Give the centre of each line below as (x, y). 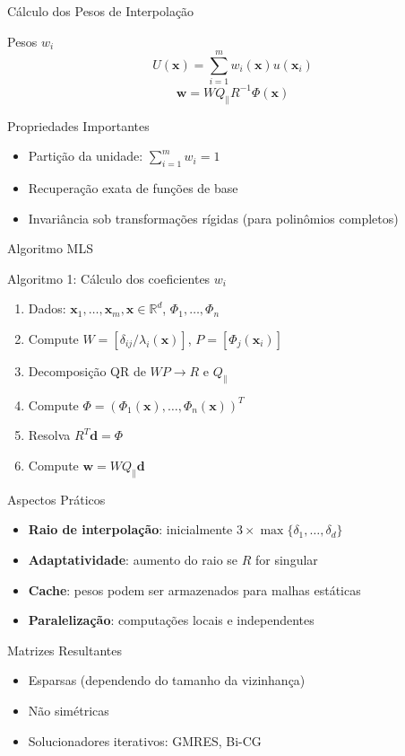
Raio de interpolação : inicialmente (130, 529)
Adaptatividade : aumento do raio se (133, 559)
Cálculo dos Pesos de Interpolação (101, 11)
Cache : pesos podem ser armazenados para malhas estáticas (194, 589)
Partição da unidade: (86, 156)
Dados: (47, 308)
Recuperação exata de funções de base (133, 188)
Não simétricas (69, 710)
